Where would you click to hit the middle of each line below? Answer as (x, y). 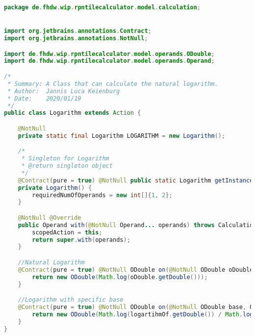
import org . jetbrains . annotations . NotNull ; (76, 39)
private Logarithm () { (55, 188)
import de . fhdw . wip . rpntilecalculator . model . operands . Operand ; (109, 61)
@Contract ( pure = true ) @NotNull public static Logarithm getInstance (136, 180)
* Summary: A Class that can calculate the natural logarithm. (113, 84)
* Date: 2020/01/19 (44, 98)
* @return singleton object (67, 166)
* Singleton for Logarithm (65, 159)
